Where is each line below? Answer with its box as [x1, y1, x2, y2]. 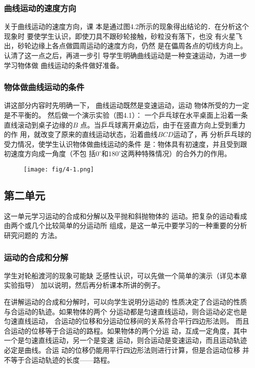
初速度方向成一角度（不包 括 [4, 148, 96, 159]
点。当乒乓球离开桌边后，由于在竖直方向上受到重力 [80, 119, 246, 130]
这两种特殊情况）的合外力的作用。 [121, 148, 231, 159]
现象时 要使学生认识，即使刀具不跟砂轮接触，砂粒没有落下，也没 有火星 [4, 31, 236, 41]
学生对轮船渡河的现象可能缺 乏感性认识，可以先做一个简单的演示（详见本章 [4, 270, 247, 280]
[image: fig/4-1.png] [24, 166, 94, 173]
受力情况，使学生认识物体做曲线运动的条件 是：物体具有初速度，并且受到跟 [4, 138, 247, 149]
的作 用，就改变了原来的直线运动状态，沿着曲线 [4, 129, 158, 139]
